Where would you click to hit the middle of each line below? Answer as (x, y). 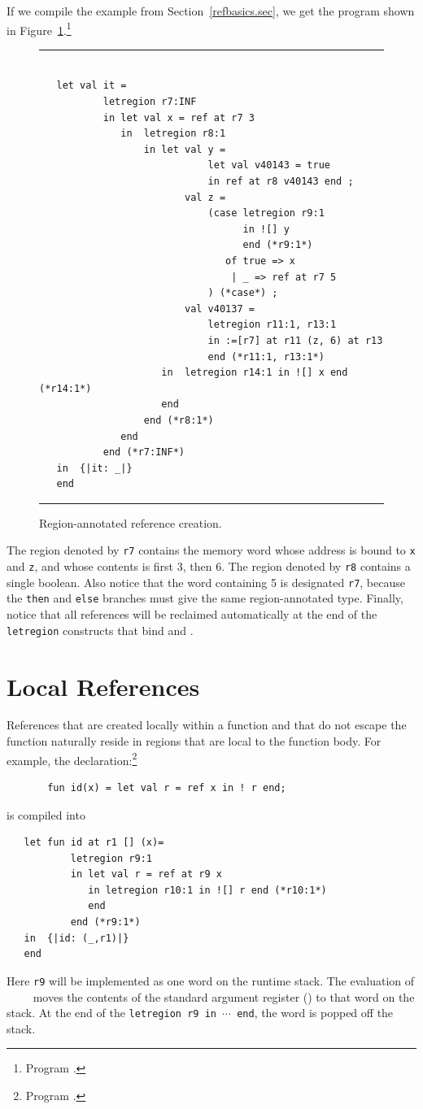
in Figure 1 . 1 (39, 28)
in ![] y (266, 229)
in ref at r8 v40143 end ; (281, 181)
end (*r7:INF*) (144, 452)
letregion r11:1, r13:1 (272, 325)
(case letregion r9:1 (266, 213)
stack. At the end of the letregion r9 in (111, 1013)
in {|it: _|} (94, 468)
